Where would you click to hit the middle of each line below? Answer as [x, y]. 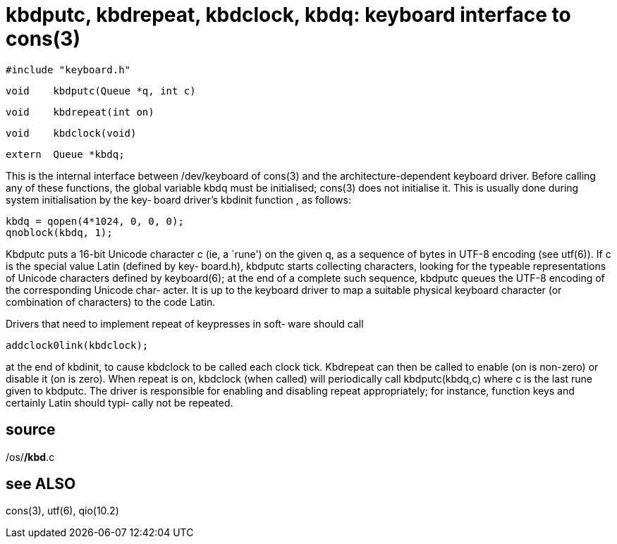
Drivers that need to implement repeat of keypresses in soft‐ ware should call [185, 323]
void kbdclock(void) [71, 133]
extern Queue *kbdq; [65, 154]
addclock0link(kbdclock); [77, 345]
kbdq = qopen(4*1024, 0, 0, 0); [95, 221]
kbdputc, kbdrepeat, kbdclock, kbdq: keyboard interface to [288, 15]
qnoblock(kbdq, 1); [59, 232]
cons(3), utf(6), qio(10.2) [62, 511]
